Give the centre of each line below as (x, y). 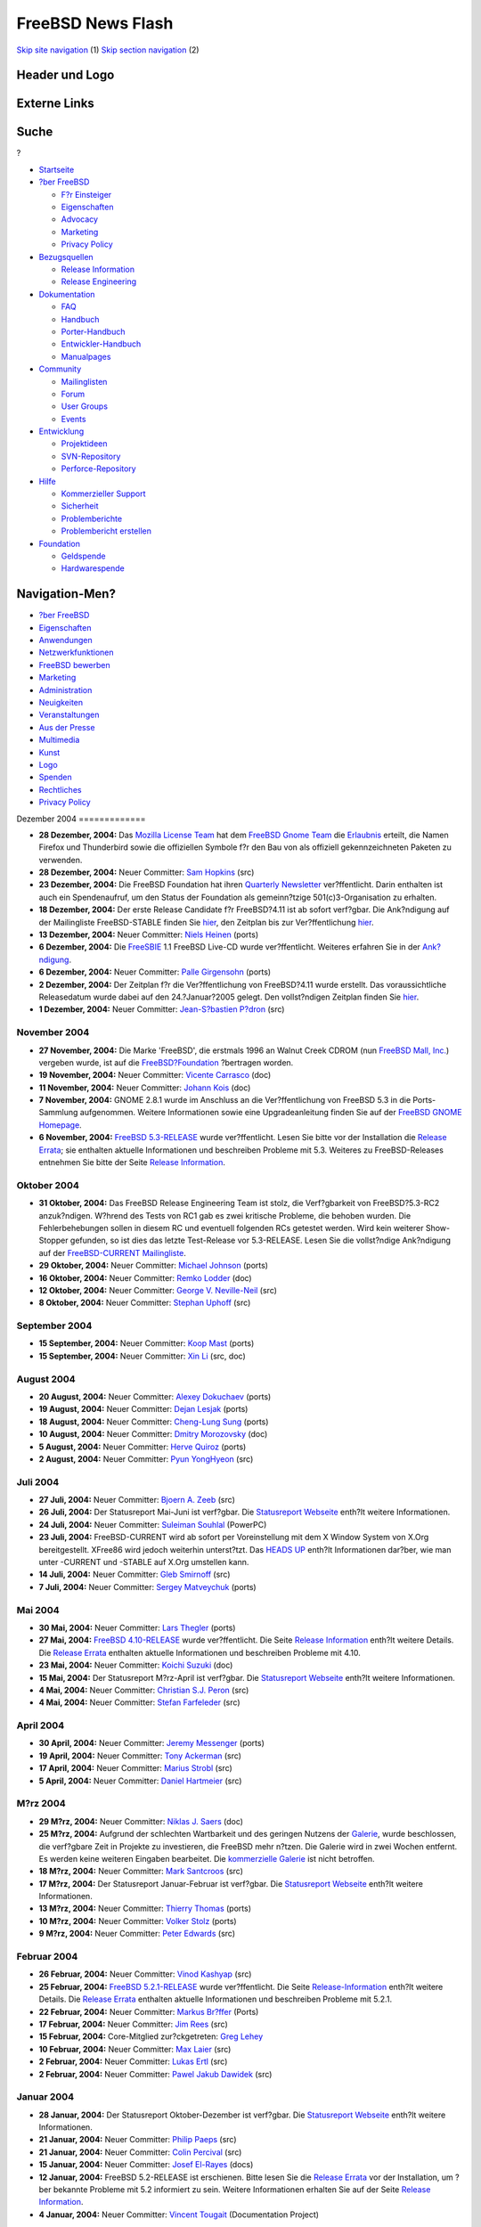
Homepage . (60, 1125)
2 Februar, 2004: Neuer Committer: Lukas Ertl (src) (133, 2061)
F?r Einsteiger (86, 194)
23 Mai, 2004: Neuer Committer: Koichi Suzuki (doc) (136, 1665)
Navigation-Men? (66, 594)
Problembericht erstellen (106, 531)
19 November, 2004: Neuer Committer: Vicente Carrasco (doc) (155, 1075)
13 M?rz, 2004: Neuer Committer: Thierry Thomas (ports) (145, 1909)
